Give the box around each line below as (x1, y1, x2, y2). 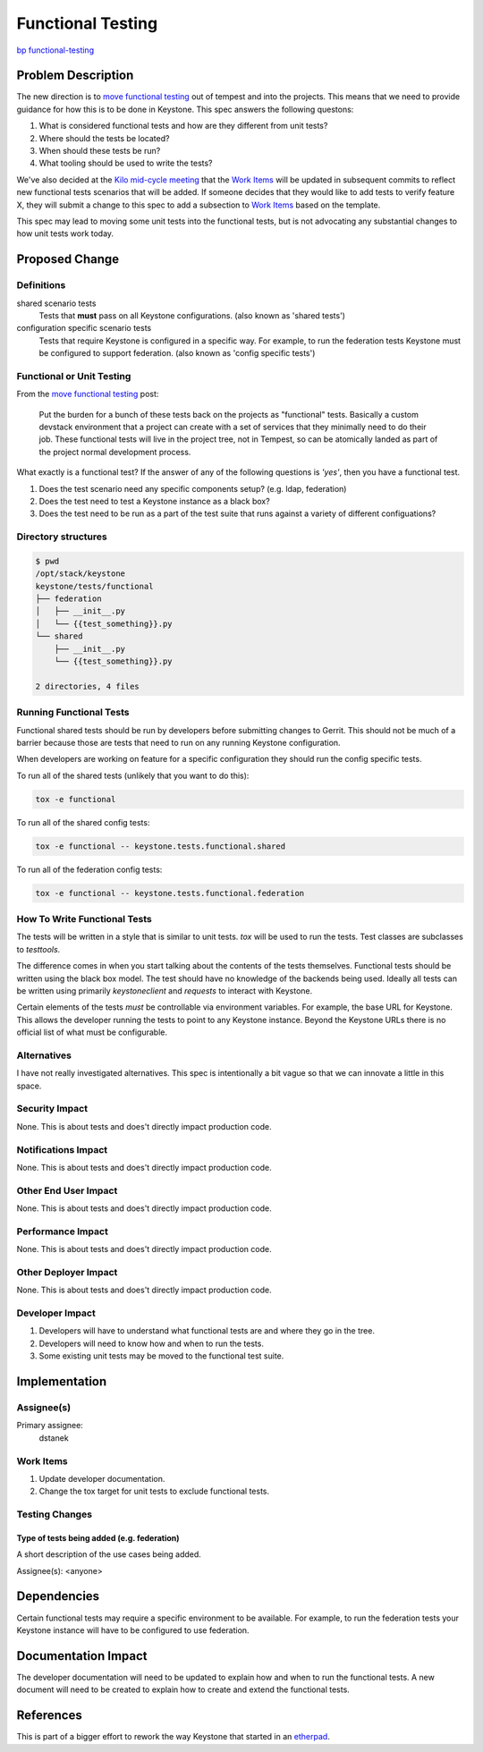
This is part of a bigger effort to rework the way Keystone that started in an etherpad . (16, 1731, 330, 1742)
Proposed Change (16, 251, 120, 267)
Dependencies (16, 1588, 100, 1604)
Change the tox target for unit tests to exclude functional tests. (38, 1485, 270, 1497)
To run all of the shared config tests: (16, 817, 150, 827)
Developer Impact (16, 1307, 96, 1319)
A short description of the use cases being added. (16, 1549, 201, 1560)
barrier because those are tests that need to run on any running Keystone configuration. (16, 737, 341, 748)
